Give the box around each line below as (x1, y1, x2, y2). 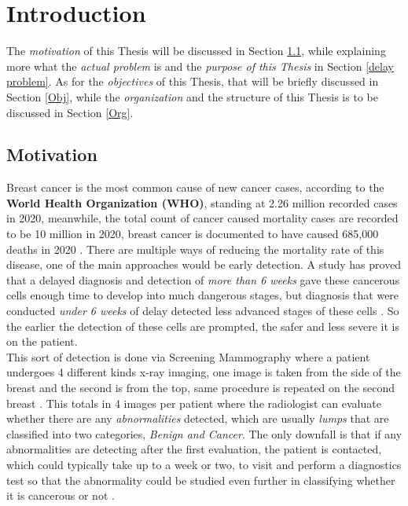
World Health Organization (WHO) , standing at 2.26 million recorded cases (6, 194, 398, 211)
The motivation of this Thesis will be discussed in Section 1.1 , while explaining (6, 42, 386, 59)
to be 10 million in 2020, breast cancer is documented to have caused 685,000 (6, 225, 379, 242)
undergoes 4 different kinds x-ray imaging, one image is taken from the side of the (6, 364, 401, 380)
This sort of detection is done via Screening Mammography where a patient (6, 348, 370, 365)
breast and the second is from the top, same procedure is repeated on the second (6, 379, 395, 396)
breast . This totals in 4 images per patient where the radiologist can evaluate (6, 394, 381, 411)
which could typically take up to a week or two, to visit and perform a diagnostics (6, 456, 402, 472)
